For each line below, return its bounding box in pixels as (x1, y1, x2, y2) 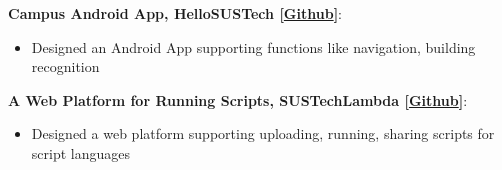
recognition (31, 56, 100, 77)
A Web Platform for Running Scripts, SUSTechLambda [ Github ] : (8, 89, 468, 110)
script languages (31, 142, 130, 163)
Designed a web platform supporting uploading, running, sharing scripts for (31, 123, 495, 144)
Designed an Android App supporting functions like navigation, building (31, 36, 476, 57)
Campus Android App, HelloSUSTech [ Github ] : (8, 3, 342, 23)
